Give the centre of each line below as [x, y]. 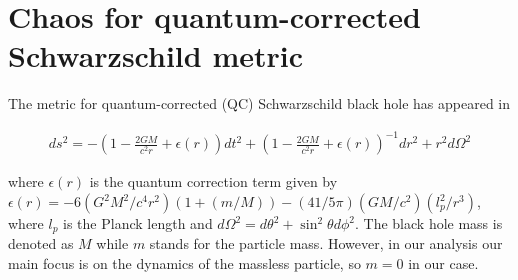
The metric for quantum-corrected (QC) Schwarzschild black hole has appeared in [259, 103]
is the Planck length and [138, 223]
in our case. [443, 263]
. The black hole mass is [429, 223]
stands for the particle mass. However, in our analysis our [326, 243]
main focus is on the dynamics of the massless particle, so [184, 263]
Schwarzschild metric [156, 55]
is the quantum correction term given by [213, 181]
